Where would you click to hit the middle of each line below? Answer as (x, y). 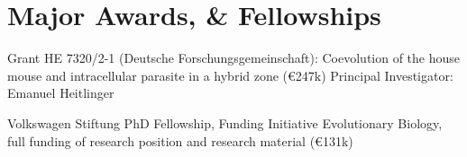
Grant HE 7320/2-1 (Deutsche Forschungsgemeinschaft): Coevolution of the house (234, 58)
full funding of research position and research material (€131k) (180, 140)
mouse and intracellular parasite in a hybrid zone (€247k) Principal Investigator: (230, 75)
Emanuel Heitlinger (61, 93)
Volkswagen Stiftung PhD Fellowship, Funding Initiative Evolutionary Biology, (225, 122)
